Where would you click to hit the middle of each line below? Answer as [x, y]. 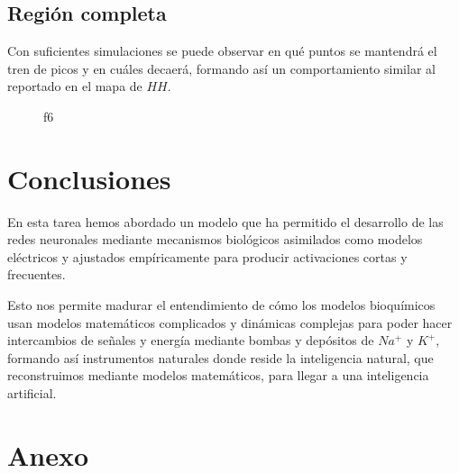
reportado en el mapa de [75, 86]
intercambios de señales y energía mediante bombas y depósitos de [191, 340]
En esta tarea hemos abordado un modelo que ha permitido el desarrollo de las [225, 221]
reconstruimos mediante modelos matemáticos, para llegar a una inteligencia [218, 375]
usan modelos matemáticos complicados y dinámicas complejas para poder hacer [230, 322]
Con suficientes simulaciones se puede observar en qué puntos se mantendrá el [222, 51]
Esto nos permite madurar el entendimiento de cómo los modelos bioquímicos [221, 305]
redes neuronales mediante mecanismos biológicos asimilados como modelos [215, 239]
